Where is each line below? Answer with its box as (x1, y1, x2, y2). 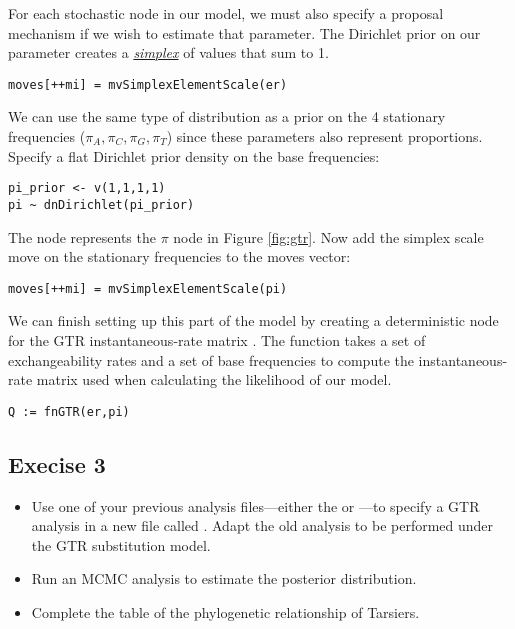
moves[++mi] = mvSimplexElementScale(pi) (8, 281, 288, 296)
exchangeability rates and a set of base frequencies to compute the (8, 349, 414, 370)
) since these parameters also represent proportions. (166, 126, 483, 147)
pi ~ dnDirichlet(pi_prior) (8, 197, 195, 212)
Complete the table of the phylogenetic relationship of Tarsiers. (31, 601, 420, 622)
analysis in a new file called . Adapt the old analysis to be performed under (31, 515, 494, 536)
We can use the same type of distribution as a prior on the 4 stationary (8, 106, 446, 127)
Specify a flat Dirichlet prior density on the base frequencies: (8, 145, 380, 166)
